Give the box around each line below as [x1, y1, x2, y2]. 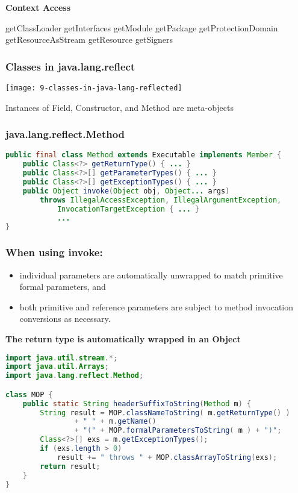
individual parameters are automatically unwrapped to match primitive [19, 268, 283, 281]
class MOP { [5, 390, 53, 399]
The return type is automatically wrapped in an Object [5, 332, 241, 345]
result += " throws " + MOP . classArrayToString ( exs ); [57, 453, 278, 462]
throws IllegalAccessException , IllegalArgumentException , [40, 195, 282, 204]
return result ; [40, 462, 101, 471]
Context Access [5, 1, 71, 13]
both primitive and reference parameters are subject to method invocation [19, 300, 294, 313]
